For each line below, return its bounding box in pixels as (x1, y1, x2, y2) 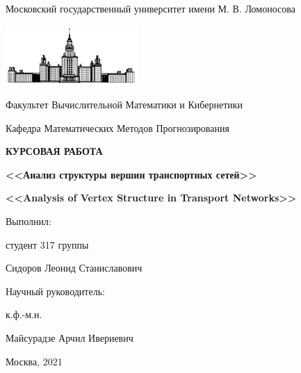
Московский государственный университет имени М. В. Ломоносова (6, 1, 295, 15)
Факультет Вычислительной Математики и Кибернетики (6, 97, 243, 111)
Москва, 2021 (6, 354, 63, 368)
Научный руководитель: (6, 283, 105, 298)
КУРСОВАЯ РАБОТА (6, 144, 103, 158)
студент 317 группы (6, 237, 89, 251)
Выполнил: (6, 213, 51, 228)
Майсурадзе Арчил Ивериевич (6, 330, 133, 345)
